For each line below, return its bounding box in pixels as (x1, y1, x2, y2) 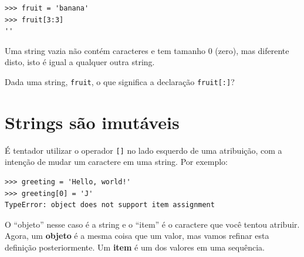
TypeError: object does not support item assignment (5, 201, 215, 209)
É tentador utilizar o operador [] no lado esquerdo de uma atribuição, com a (5, 144, 282, 156)
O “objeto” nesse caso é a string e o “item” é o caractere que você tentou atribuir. (5, 218, 300, 230)
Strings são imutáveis (5, 110, 180, 134)
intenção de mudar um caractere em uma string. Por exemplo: (5, 155, 228, 168)
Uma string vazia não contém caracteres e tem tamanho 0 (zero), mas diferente (5, 44, 289, 56)
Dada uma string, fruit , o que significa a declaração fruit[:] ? (5, 75, 235, 87)
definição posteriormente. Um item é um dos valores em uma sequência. (5, 241, 265, 253)
